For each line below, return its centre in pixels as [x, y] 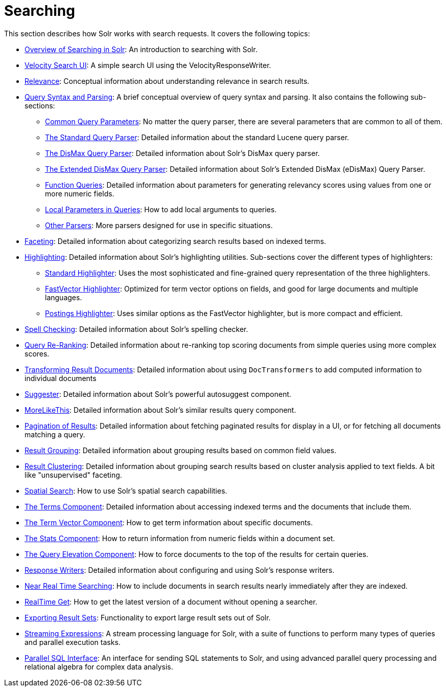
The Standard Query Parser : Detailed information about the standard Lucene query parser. [197, 137]
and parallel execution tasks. [73, 642]
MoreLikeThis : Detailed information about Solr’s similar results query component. [160, 410]
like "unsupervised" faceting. [73, 475]
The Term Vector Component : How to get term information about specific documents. [169, 522]
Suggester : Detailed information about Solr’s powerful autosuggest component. [158, 394]
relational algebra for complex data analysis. [99, 666]
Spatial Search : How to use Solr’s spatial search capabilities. [126, 491]
